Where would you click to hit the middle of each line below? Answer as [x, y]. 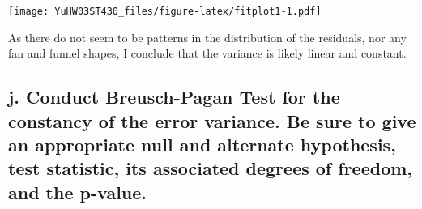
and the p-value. [78, 192]
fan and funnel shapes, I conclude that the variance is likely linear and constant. [207, 53]
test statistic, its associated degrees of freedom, [211, 168]
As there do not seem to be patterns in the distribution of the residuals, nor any [207, 37]
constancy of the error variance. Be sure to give [212, 120]
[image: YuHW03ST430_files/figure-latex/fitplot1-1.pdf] [165, 11]
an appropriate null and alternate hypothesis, [202, 145]
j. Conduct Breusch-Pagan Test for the [174, 97]
